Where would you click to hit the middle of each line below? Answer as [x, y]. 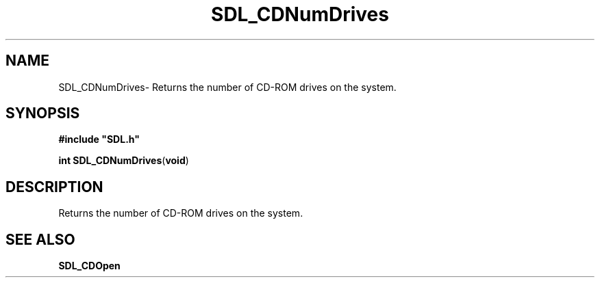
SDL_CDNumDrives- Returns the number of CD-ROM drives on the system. [227, 87]
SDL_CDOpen [89, 266]
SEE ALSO [40, 239]
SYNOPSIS [43, 113]
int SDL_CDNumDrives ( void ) [124, 161]
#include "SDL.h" [99, 139]
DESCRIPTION [54, 187]
